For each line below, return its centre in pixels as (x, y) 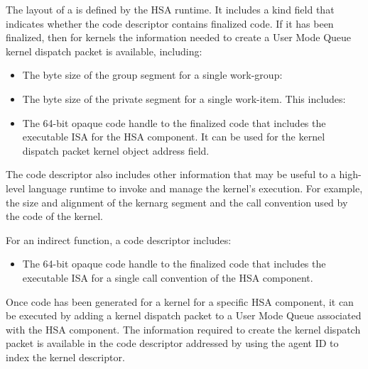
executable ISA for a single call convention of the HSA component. (168, 277)
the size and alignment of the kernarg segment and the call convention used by (177, 202)
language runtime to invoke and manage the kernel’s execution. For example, (195, 188)
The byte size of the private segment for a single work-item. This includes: (184, 98)
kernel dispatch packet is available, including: (104, 51)
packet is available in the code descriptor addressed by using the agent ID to (172, 343)
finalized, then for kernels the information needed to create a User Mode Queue (179, 37)
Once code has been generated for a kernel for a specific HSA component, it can (180, 301)
